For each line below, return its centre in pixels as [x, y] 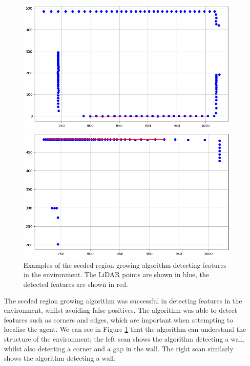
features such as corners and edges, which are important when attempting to [119, 319]
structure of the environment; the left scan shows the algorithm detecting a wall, [125, 338]
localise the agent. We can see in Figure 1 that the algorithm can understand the [125, 329]
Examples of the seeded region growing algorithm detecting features [125, 265]
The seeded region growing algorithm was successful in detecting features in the [123, 300]
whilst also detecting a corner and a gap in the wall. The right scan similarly [119, 348]
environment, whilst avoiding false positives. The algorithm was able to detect [121, 310]
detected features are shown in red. [76, 284]
